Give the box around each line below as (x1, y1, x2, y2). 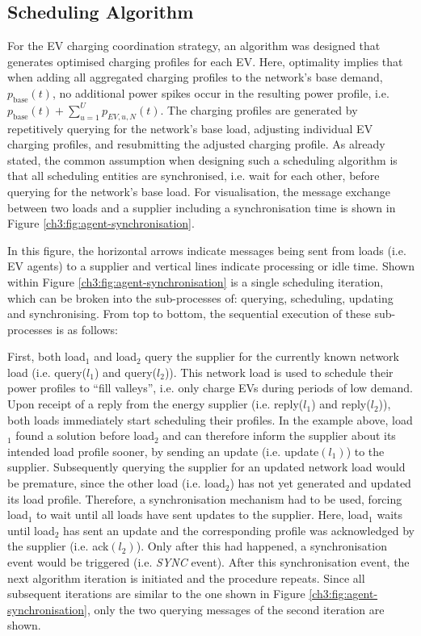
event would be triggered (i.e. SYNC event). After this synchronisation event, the (7, 554, 410, 571)
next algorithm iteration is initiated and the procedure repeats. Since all (7, 569, 365, 586)
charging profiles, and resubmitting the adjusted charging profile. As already (7, 136, 385, 153)
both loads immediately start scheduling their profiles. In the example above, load (7, 411, 413, 428)
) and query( (94, 363, 157, 380)
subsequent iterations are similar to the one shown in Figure (7, 585, 305, 602)
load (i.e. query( (7, 363, 87, 380)
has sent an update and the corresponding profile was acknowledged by (63, 521, 415, 538)
